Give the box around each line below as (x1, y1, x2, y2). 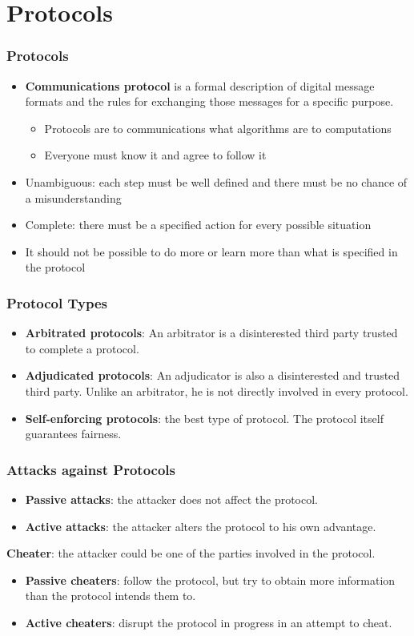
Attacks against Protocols (6, 459, 175, 479)
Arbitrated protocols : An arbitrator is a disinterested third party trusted (25, 324, 398, 341)
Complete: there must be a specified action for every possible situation (25, 216, 372, 233)
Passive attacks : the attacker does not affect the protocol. (25, 490, 318, 507)
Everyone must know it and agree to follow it (44, 147, 267, 163)
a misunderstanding (25, 189, 122, 206)
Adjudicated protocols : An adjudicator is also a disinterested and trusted (25, 367, 400, 384)
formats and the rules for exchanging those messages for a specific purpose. (25, 93, 394, 110)
